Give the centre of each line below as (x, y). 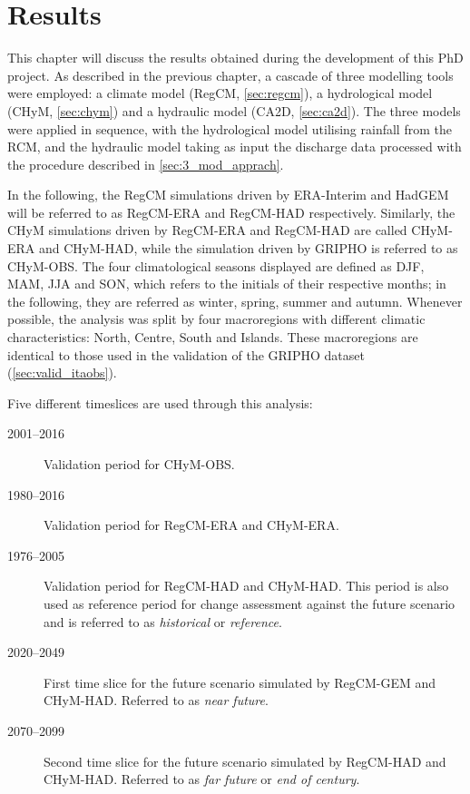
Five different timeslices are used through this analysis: (160, 402)
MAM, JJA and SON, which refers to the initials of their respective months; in (227, 284)
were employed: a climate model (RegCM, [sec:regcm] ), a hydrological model (220, 93)
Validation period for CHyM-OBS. (139, 464)
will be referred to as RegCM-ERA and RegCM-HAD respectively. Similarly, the (231, 212)
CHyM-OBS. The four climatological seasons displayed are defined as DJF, (216, 265)
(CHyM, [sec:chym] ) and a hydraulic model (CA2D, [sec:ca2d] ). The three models (234, 110)
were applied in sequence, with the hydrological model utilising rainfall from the (230, 128)
